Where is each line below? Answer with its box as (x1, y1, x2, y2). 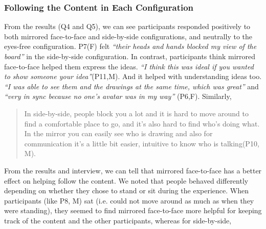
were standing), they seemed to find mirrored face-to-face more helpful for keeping (4, 205, 262, 216)
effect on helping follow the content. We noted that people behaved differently (4, 175, 249, 186)
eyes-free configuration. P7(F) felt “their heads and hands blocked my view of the (4, 41, 257, 52)
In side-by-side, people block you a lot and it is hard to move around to (24, 108, 249, 118)
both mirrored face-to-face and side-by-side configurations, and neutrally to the (4, 31, 253, 41)
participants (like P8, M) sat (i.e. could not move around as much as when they (4, 195, 254, 206)
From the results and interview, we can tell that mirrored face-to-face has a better (4, 165, 262, 175)
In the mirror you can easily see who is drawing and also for (24, 128, 213, 139)
